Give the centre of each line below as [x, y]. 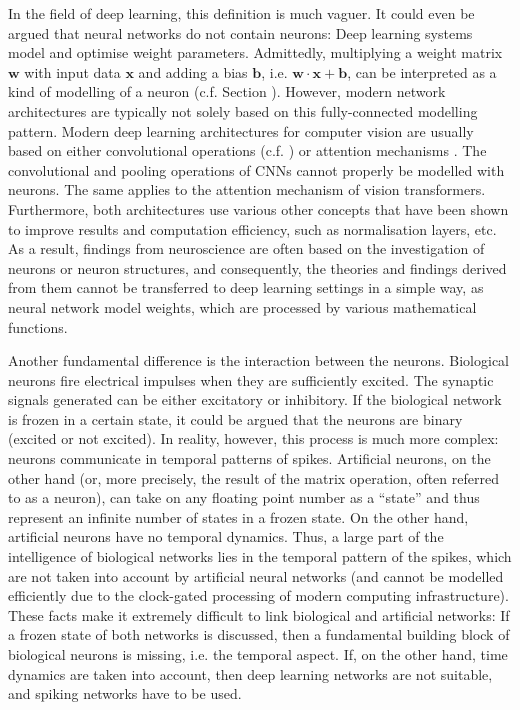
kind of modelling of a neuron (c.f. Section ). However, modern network [227, 91]
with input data [72, 71]
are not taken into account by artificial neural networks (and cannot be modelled [256, 575]
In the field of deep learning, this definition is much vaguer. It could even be [241, 13]
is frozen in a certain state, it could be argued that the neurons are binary [235, 418]
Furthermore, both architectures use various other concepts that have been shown [258, 208]
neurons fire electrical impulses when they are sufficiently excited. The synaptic [251, 379]
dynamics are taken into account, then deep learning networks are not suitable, [250, 673]
